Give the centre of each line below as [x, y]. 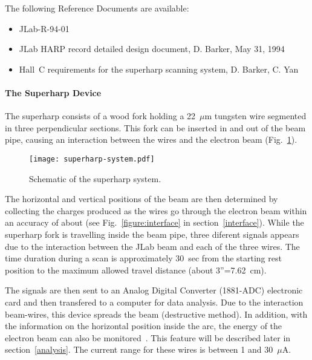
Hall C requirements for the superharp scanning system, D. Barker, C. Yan [159, 69]
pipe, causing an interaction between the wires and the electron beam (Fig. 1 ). [151, 139]
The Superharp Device [53, 92]
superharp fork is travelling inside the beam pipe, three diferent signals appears [152, 234]
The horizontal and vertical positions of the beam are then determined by [141, 199]
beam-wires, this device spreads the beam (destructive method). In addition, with [156, 314]
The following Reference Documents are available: [97, 8]
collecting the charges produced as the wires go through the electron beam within [156, 210]
